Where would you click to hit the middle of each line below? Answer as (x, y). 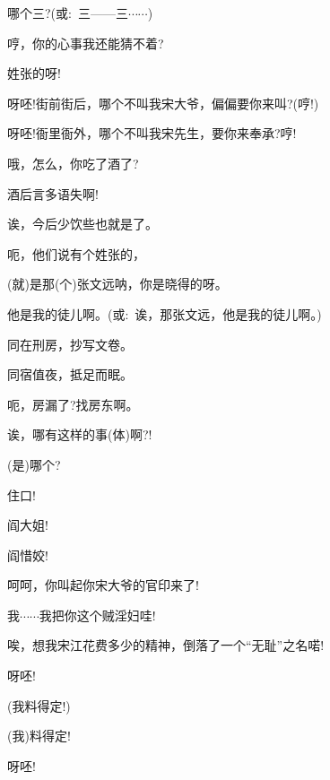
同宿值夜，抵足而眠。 (70, 374)
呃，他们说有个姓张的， (76, 253)
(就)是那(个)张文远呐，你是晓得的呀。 (117, 284)
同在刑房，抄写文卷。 (70, 344)
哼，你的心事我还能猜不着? (86, 43)
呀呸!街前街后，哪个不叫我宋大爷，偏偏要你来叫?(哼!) (163, 103)
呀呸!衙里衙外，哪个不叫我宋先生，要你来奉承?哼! (152, 133)
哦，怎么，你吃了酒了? (73, 163)
